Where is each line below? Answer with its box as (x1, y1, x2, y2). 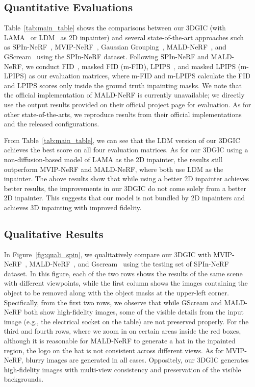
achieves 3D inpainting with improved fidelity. (4, 202, 142, 212)
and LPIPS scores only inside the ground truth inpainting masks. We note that (4, 80, 242, 90)
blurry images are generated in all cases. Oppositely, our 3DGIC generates (25, 355, 249, 365)
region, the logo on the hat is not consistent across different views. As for (4, 345, 224, 355)
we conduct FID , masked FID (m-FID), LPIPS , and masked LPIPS (25, 61, 236, 71)
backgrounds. (4, 374, 44, 384)
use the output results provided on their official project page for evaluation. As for (4, 99, 251, 109)
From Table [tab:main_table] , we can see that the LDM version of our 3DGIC (4, 135, 240, 145)
